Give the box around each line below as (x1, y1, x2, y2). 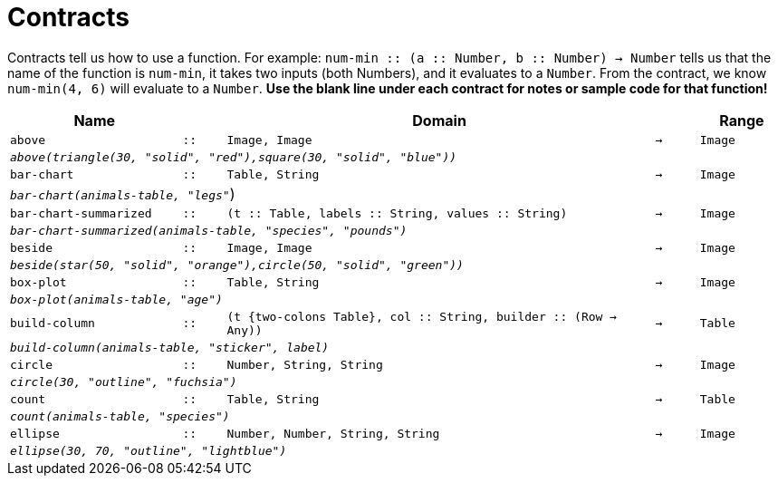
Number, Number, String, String (226, 426, 440, 440)
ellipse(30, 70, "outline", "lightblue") (10, 443, 287, 458)
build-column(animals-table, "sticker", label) (10, 340, 330, 354)
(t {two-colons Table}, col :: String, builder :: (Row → (226, 309, 618, 324)
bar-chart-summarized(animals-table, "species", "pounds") (10, 223, 408, 237)
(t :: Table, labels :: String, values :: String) (226, 206, 568, 220)
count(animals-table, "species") (10, 409, 230, 423)
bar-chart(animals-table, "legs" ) (10, 184, 235, 203)
